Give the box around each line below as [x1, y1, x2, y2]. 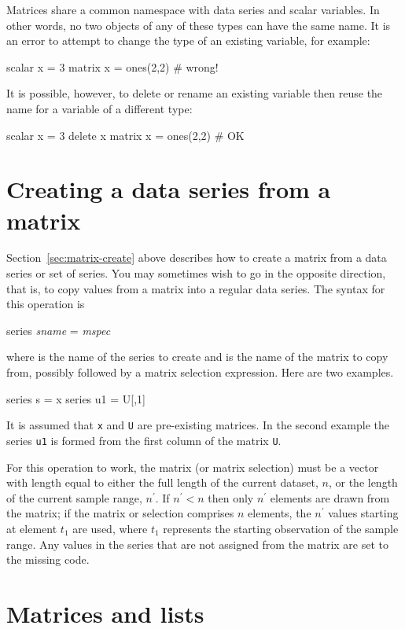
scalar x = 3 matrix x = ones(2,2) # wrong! [6, 58, 219, 75]
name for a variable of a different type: [6, 100, 193, 116]
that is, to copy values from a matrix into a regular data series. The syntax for [6, 280, 385, 296]
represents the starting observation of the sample [163, 520, 399, 536]
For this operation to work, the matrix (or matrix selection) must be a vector [6, 458, 379, 475]
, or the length [328, 474, 398, 491]
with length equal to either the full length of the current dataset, [6, 474, 318, 491]
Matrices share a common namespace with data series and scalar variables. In [6, 2, 380, 17]
